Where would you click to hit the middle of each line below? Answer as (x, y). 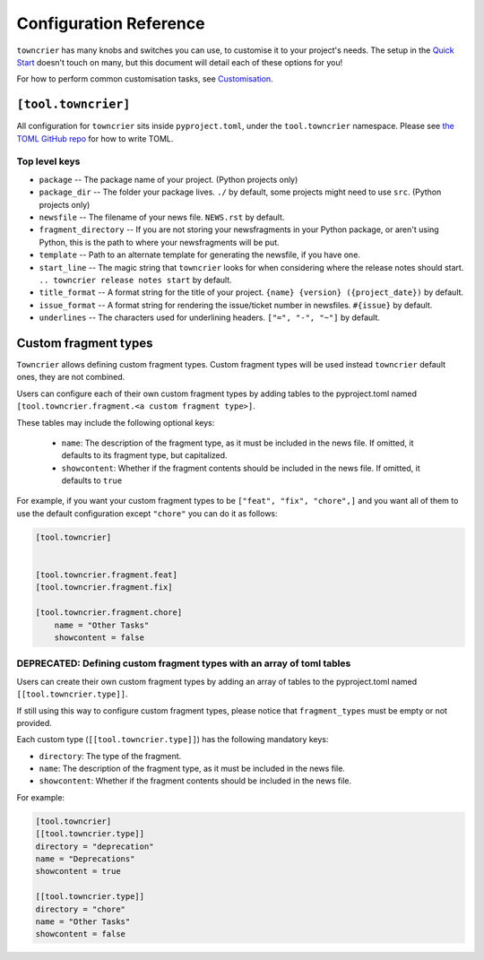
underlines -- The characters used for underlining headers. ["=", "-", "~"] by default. (210, 317)
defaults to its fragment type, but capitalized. (144, 455)
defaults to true (92, 480)
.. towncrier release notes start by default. (135, 280)
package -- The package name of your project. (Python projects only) (169, 179)
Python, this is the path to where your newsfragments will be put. (159, 242)
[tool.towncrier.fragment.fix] (104, 588)
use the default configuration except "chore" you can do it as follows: (147, 513)
